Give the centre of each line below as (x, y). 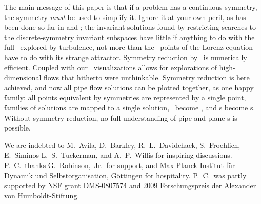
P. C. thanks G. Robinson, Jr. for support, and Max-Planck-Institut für (120, 165)
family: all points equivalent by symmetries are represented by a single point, (125, 97)
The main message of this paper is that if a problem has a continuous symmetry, (131, 7)
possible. (17, 128)
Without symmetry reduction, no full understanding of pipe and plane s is (121, 117)
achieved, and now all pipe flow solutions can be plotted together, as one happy (129, 87)
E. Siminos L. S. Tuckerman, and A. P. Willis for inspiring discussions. (118, 155)
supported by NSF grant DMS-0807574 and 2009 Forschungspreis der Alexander (130, 185)
